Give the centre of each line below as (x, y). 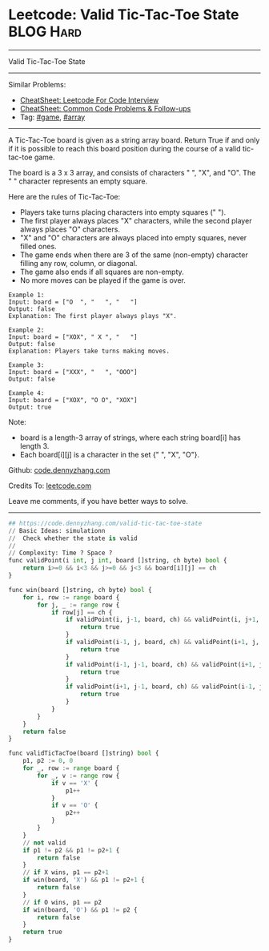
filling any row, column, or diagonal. (78, 263)
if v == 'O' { (74, 806)
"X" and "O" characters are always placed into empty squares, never (133, 237)
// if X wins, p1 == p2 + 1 (66, 872)
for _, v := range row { (78, 776)
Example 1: (26, 295)
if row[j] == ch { (82, 612)
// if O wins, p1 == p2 (62, 902)
